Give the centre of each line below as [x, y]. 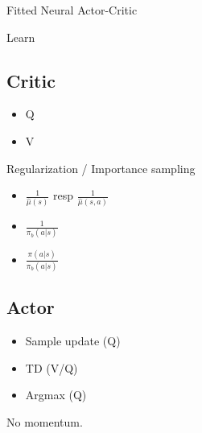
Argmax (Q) [56, 395]
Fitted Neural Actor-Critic [72, 10]
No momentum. [45, 422]
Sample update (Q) [73, 341]
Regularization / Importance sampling [101, 168]
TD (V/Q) [52, 367]
